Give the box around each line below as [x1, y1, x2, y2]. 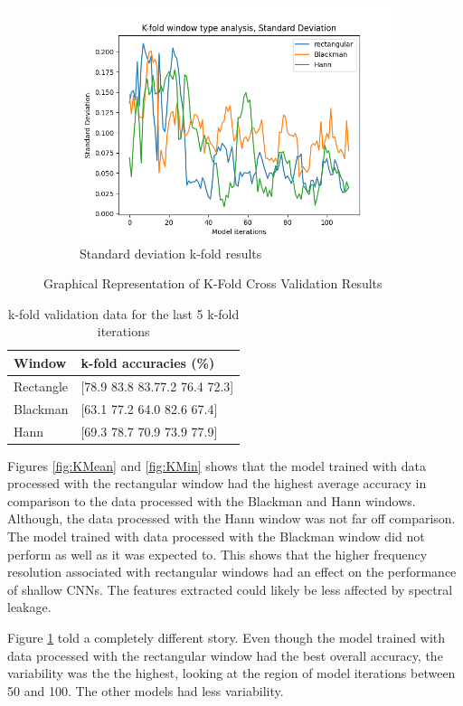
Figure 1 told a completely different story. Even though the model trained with [7, 627, 446, 646]
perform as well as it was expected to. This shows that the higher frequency [7, 544, 428, 563]
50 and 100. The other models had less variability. [7, 681, 284, 700]
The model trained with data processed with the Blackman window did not [7, 526, 425, 545]
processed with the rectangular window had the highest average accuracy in [7, 474, 427, 493]
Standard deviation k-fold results [80, 243, 262, 262]
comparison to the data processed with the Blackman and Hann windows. [7, 491, 416, 510]
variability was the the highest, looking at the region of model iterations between [7, 664, 456, 682]
